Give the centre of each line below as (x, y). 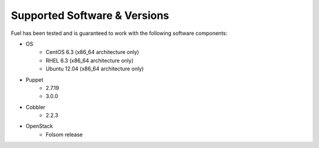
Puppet (35, 79)
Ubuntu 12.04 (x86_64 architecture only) (95, 69)
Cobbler (35, 107)
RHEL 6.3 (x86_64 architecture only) (90, 60)
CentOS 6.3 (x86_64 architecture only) (92, 52)
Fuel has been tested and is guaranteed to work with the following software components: (119, 33)
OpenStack (39, 126)
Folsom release (64, 134)
